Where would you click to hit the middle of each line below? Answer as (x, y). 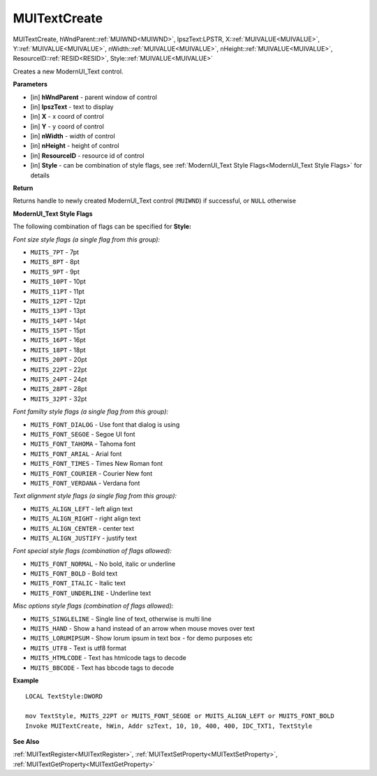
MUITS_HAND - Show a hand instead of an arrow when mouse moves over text (142, 629)
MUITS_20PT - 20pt (59, 360)
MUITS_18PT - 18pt (58, 350)
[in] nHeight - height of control (75, 146)
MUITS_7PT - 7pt (55, 252)
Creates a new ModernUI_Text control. (68, 71)
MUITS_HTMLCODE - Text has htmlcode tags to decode (108, 658)
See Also (26, 741)
